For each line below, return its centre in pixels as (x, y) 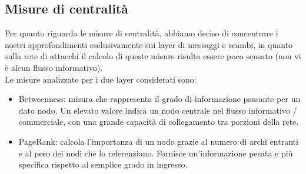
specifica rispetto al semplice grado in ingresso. (103, 164)
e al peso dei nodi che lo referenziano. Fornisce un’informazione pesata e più (156, 153)
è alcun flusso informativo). (54, 67)
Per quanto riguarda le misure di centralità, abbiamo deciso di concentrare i (142, 33)
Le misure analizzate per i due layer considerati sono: (101, 79)
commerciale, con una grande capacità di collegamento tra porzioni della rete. (159, 122)
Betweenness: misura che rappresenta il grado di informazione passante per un (159, 99)
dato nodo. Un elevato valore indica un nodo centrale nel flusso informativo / (158, 110)
